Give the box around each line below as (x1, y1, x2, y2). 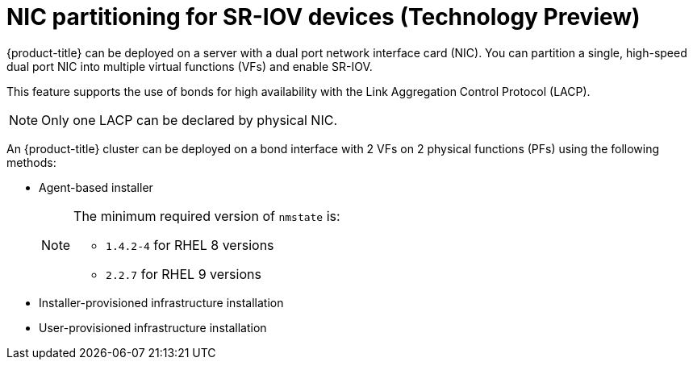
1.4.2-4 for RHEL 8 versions (106, 236, 274, 253)
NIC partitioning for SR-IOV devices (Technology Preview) (6, 3, 641, 31)
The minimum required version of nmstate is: (73, 207, 340, 224)
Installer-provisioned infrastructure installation (39, 295, 284, 310)
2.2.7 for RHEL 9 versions (106, 265, 261, 282)
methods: (6, 155, 56, 169)
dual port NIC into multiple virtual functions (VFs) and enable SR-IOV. (6, 59, 373, 73)
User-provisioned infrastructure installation (39, 320, 267, 335)
